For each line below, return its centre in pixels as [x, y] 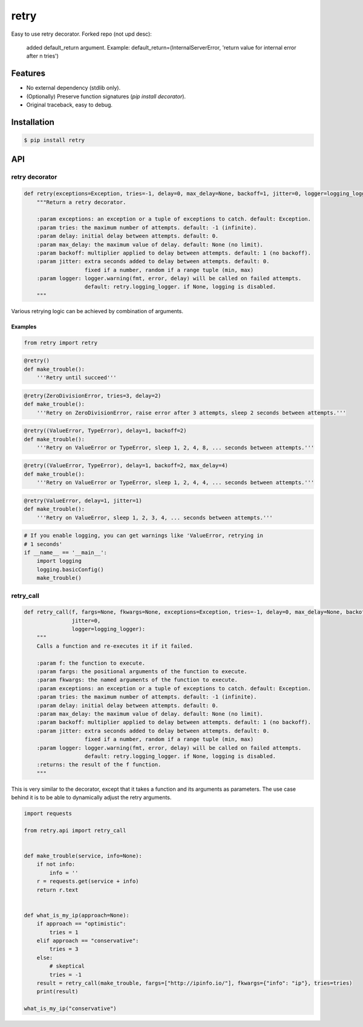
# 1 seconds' [43, 544]
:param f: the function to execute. [91, 663]
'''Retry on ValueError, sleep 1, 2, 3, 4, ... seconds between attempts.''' [155, 517]
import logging [59, 561]
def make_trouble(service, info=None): [83, 856]
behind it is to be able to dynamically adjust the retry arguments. [91, 797]
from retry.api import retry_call [75, 830]
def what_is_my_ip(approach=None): [77, 915]
